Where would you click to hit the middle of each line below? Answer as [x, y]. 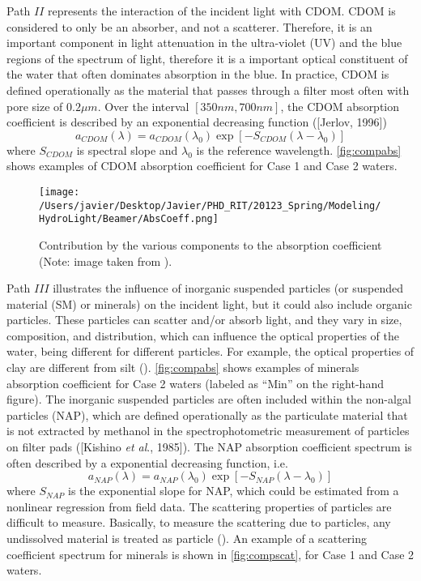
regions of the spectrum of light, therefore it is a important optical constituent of [207, 58]
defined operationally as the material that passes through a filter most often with [208, 90]
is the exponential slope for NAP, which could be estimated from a [234, 491]
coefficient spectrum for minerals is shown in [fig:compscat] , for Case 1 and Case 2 [210, 554]
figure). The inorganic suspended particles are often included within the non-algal [209, 399]
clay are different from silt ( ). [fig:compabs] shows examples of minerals [183, 367]
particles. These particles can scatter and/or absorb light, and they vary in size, [204, 320]
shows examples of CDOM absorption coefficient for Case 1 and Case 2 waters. [202, 166]
